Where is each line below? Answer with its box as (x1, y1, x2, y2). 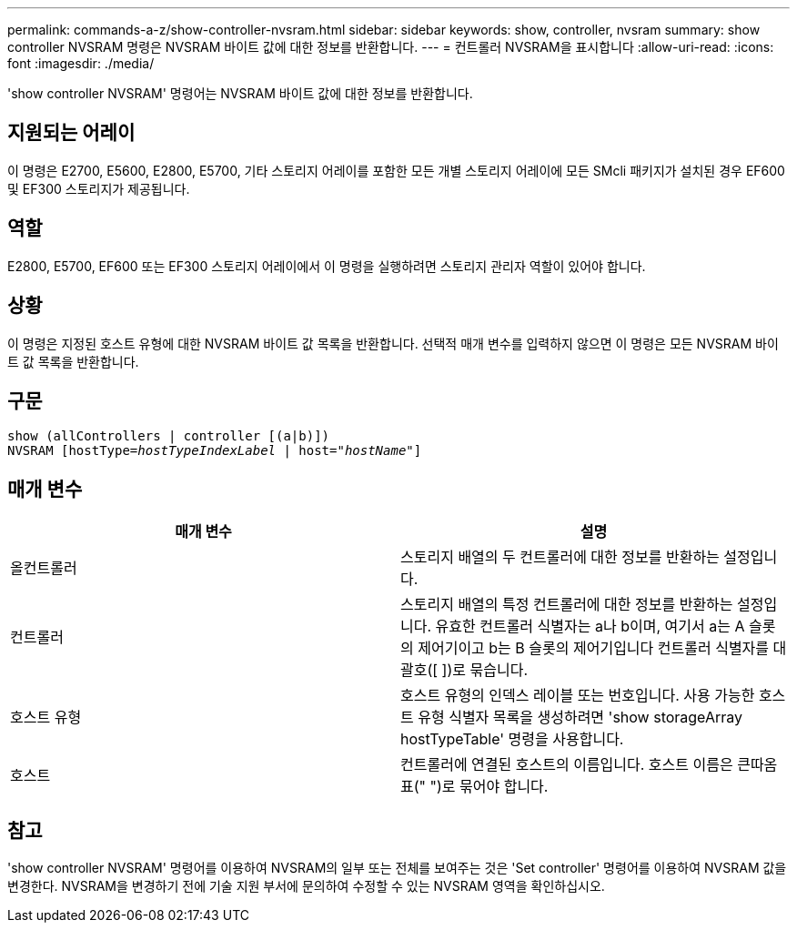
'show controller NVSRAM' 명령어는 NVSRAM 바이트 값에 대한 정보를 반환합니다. (7, 86, 473, 101)
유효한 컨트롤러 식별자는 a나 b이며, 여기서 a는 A (435, 617, 745, 636)
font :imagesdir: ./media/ (7, 56, 155, 71)
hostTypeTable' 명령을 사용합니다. (400, 730, 624, 749)
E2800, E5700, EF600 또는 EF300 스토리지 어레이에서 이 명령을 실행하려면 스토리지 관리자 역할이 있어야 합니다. (7, 258, 646, 274)
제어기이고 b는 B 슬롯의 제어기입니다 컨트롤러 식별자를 (418, 639, 770, 658)
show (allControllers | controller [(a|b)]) (7, 429, 330, 444)
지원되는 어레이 (7, 121, 136, 145)
